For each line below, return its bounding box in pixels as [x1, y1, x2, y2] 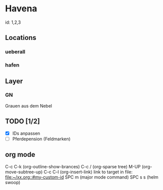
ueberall [5, 48, 26, 55]
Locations [5, 34, 37, 42]
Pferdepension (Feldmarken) [12, 136, 71, 142]
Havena [5, 3, 38, 14]
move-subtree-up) [5, 169, 43, 175]
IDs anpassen [12, 130, 41, 136]
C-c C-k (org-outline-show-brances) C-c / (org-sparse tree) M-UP [5, 163, 141, 169]
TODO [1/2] [5, 117, 41, 126]
